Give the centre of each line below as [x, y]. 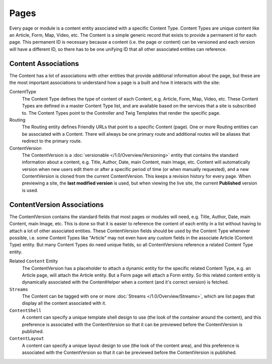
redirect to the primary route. [52, 141]
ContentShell [25, 310]
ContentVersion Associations [57, 204]
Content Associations [44, 64]
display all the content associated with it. [64, 303]
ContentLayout [27, 339]
